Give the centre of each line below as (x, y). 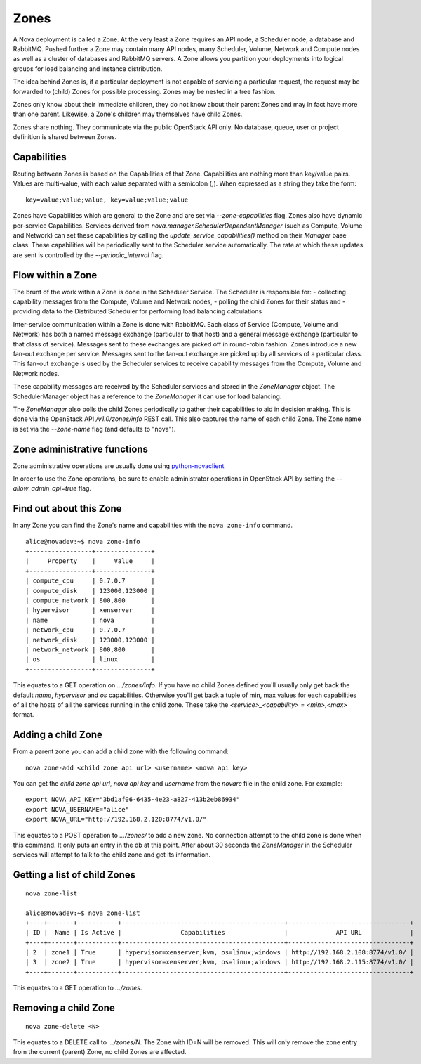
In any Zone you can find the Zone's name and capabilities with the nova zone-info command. (153, 525)
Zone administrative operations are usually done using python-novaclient (119, 466)
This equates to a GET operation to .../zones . (78, 988)
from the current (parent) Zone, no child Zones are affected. (100, 1052)
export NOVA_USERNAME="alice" (78, 809)
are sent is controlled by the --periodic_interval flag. (88, 255)
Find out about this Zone (67, 508)
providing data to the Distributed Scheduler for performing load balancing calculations (138, 311)
